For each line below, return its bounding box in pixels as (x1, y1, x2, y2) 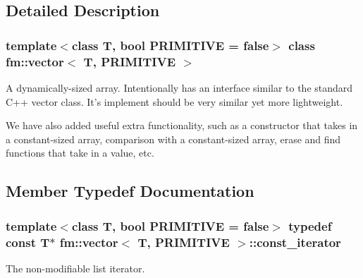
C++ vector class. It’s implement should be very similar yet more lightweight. (6, 94, 343, 109)
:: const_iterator (249, 233, 341, 250)
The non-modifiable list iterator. (6, 260, 145, 275)
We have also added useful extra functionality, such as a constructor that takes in (6, 118, 358, 133)
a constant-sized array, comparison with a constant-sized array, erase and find (6, 131, 341, 146)
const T (6, 233, 50, 250)
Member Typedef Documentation (6, 180, 254, 202)
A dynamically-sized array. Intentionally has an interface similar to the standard (6, 80, 353, 95)
